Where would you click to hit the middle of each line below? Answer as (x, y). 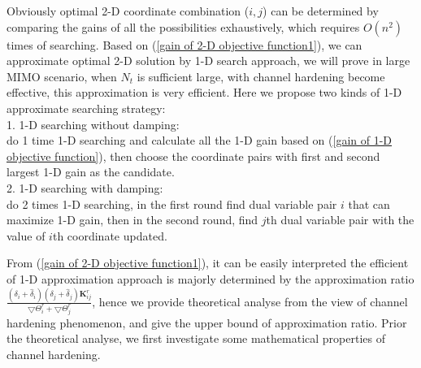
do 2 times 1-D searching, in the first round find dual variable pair (172, 203)
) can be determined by (321, 11)
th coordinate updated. (110, 235)
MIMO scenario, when (62, 76)
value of (26, 235)
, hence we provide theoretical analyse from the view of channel (250, 301)
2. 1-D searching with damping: (85, 187)
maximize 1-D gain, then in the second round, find (132, 220)
